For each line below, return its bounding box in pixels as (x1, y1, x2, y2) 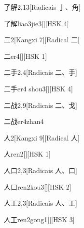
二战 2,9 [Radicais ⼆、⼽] (4, 100, 77, 110)
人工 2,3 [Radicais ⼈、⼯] (4, 198, 77, 208)
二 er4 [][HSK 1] (4, 51, 47, 61)
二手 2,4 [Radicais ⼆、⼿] (4, 67, 77, 77)
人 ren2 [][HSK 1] (4, 149, 51, 159)
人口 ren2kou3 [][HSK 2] (4, 181, 71, 192)
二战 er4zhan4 (4, 116, 44, 126)
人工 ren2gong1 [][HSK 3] (4, 214, 75, 224)
